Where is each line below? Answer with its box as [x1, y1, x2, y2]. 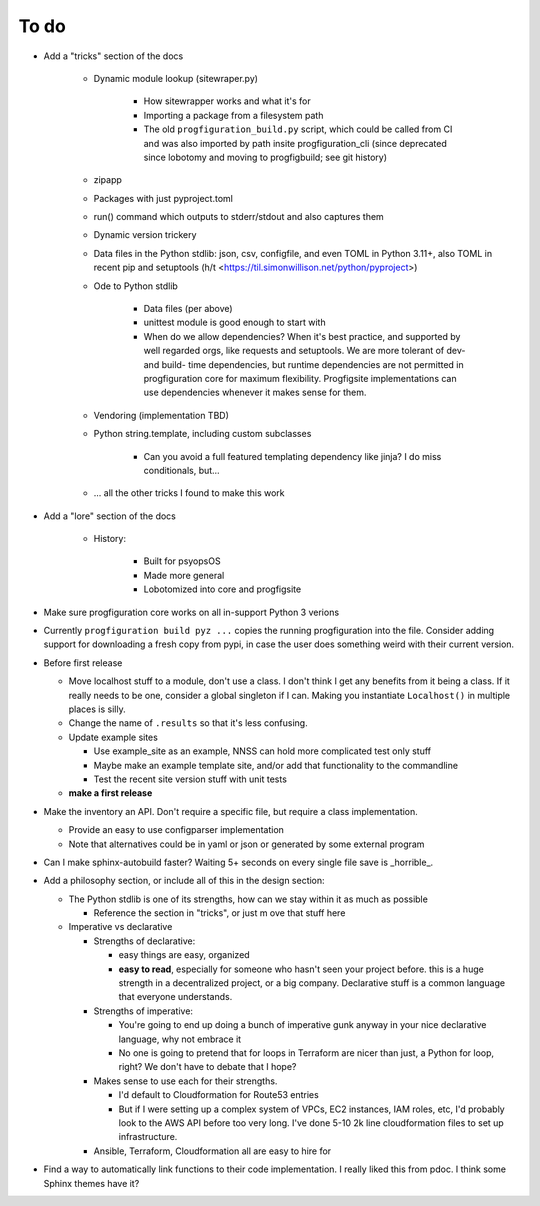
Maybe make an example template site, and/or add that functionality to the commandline [93, 759, 459, 771]
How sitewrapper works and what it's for [143, 95, 311, 107]
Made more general [143, 569, 225, 581]
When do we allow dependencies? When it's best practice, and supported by [143, 330, 461, 342]
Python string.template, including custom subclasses [93, 428, 312, 440]
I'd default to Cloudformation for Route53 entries [118, 1089, 319, 1101]
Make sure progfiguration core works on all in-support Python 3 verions [43, 606, 340, 618]
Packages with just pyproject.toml [93, 192, 234, 204]
